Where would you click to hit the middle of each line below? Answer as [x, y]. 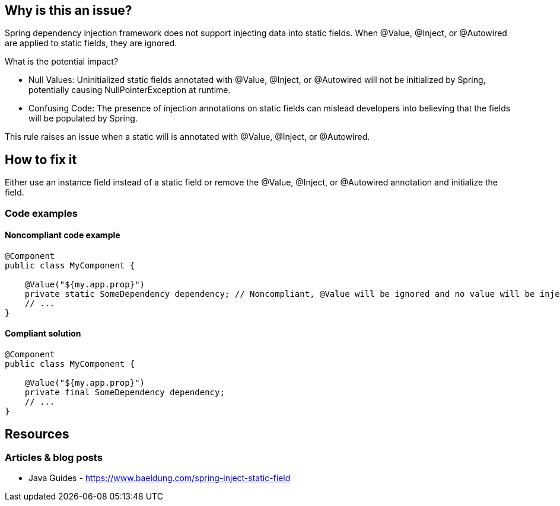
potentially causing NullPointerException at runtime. [130, 90]
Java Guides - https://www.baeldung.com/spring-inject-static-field [160, 478]
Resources [37, 434]
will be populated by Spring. [83, 119]
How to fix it [41, 159]
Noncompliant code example [63, 235]
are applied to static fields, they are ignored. [91, 43]
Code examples [42, 213]
